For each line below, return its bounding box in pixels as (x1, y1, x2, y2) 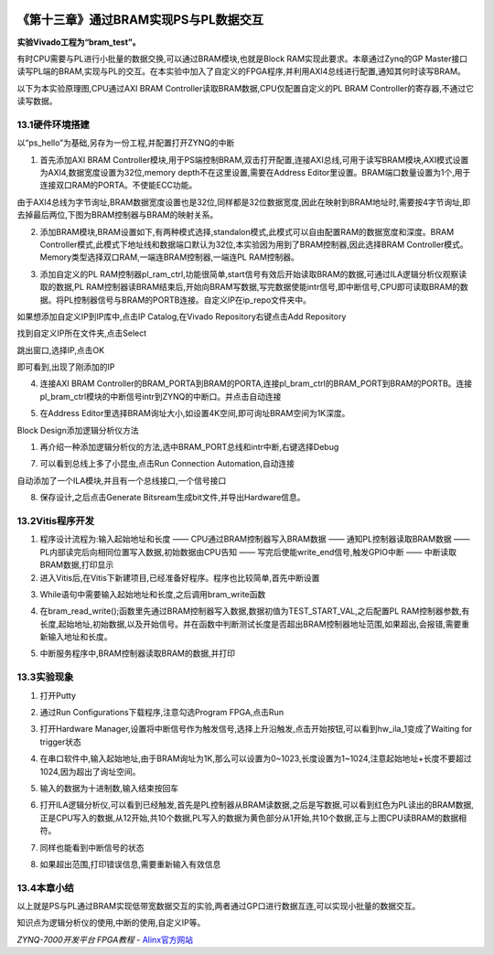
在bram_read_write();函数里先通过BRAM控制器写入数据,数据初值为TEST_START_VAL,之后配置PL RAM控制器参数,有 (39, 606, 470, 617)
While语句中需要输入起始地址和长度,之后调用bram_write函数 (39, 588, 266, 599)
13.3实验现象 (16, 671, 74, 683)
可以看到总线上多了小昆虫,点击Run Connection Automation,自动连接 (39, 458, 295, 469)
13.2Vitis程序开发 (16, 514, 95, 527)
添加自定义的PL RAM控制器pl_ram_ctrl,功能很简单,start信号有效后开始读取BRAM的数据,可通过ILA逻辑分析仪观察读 (39, 268, 467, 279)
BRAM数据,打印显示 (39, 559, 114, 571)
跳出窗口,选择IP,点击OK (16, 344, 105, 356)
